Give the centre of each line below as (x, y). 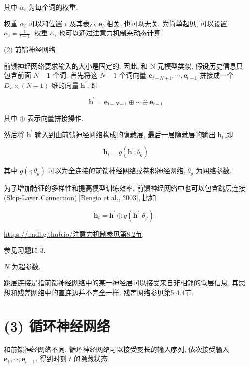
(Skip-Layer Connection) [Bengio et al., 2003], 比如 (80, 197)
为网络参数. (213, 170)
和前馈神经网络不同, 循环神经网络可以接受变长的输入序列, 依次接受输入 (117, 349)
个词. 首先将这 (75, 75)
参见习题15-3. (25, 250)
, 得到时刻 (51, 358)
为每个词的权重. (53, 7)
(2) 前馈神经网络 (30, 49)
